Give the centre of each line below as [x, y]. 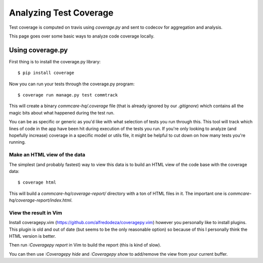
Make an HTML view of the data [47, 155]
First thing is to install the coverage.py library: [55, 61]
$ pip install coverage [46, 73]
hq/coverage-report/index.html [40, 200]
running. [18, 142]
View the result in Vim [36, 213]
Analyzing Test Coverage [61, 13]
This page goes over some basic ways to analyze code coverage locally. [82, 36]
